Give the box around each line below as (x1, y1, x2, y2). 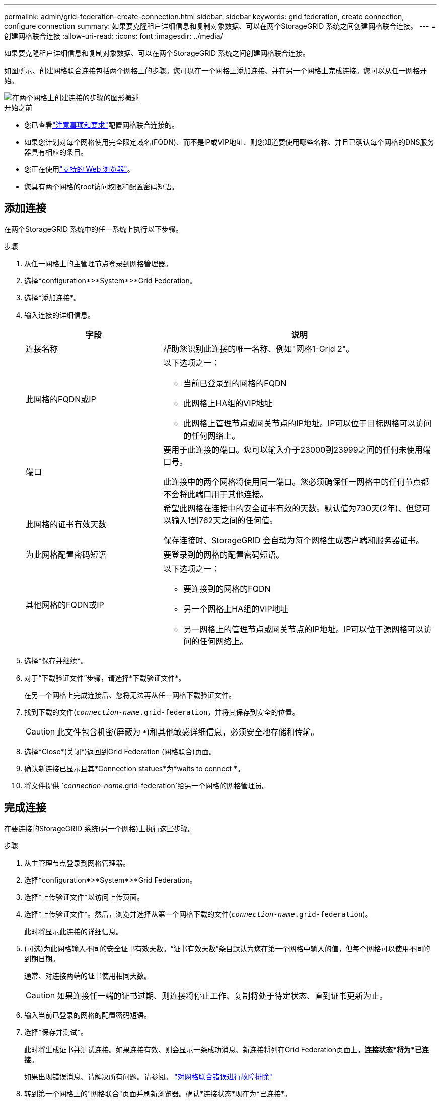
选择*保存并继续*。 (24, 656, 88, 665)
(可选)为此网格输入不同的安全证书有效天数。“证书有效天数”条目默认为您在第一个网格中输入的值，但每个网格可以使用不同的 (24, 944, 430, 953)
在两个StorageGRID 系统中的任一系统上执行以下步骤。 (4, 224, 183, 233)
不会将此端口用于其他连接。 (163, 488, 268, 499)
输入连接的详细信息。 (24, 310, 95, 319)
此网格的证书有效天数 (26, 519, 107, 529)
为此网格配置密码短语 (26, 549, 107, 560)
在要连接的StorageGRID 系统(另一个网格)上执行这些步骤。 (4, 824, 195, 833)
